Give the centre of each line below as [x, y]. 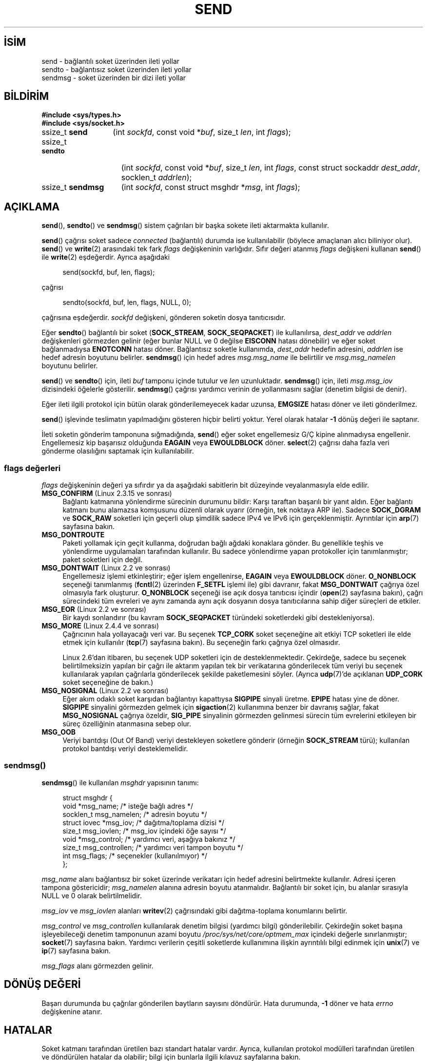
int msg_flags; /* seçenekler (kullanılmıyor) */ [135, 855]
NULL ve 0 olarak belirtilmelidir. [92, 895]
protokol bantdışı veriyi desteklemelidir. [125, 749]
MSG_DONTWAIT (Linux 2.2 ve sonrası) [106, 568]
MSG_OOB [59, 732]
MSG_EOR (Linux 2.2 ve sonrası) [94, 609]
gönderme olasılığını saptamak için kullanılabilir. [118, 451]
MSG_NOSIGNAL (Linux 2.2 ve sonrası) [105, 691]
